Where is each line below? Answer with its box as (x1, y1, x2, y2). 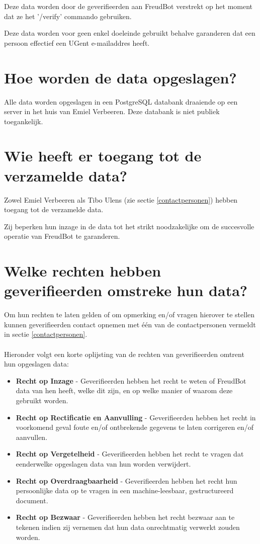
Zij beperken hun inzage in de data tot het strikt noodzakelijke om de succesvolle (4, 221, 254, 231)
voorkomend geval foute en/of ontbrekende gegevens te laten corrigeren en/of (16, 422, 254, 432)
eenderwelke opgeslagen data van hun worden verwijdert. (16, 459, 191, 469)
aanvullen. (16, 431, 48, 442)
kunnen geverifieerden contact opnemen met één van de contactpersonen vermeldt (4, 319, 256, 329)
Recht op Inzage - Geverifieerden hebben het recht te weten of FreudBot (16, 375, 246, 386)
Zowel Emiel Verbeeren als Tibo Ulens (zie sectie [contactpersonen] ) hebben (4, 194, 238, 205)
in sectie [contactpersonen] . (4, 329, 88, 339)
